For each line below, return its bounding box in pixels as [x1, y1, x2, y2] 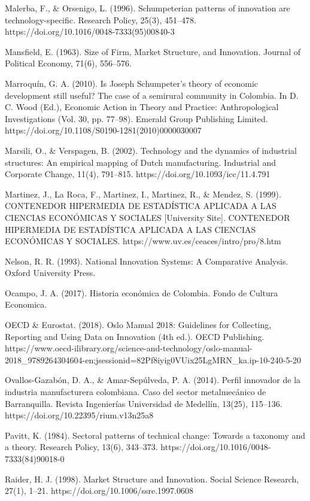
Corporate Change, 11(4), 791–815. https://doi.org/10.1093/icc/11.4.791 [5, 168, 271, 180]
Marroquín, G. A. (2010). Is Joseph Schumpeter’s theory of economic [5, 77, 259, 89]
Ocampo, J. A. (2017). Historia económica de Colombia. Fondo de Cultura [5, 286, 278, 299]
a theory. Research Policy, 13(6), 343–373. [5, 441, 158, 453]
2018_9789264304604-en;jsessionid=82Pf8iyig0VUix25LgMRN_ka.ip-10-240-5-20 [5, 353, 302, 366]
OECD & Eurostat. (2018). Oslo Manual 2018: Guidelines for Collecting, [5, 318, 272, 331]
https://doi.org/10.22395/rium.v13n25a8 [5, 409, 154, 421]
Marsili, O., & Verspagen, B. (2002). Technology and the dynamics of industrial [5, 144, 297, 156]
